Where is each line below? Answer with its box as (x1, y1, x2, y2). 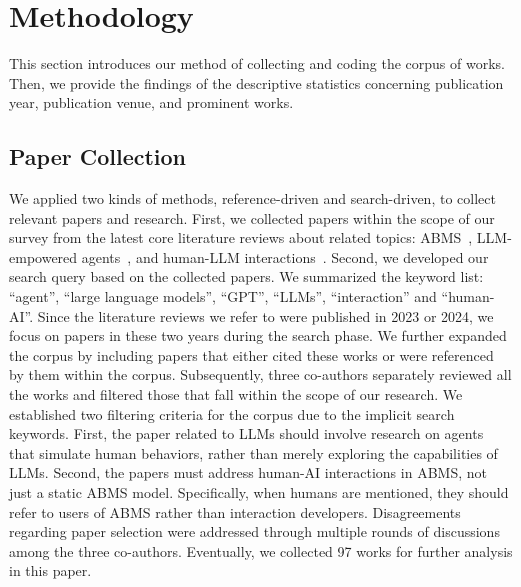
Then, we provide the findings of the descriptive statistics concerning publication (9, 72, 504, 93)
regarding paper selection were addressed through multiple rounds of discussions (9, 521, 500, 542)
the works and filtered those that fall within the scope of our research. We (9, 384, 463, 405)
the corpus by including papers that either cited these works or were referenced (9, 344, 494, 365)
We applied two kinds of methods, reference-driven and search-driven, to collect (9, 188, 496, 209)
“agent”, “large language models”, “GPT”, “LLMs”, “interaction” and (9, 286, 437, 307)
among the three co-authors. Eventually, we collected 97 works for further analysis (9, 540, 513, 561)
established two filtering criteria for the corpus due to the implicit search (9, 403, 455, 424)
